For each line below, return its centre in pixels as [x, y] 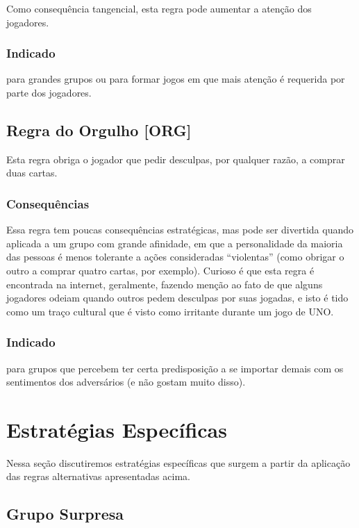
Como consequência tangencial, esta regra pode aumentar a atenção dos [159, 8]
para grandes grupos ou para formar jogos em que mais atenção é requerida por [176, 79]
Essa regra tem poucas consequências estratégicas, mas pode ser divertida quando [180, 230]
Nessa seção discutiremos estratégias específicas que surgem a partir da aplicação [178, 462]
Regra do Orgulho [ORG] [99, 130]
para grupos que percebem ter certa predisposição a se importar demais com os [175, 368]
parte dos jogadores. [49, 92]
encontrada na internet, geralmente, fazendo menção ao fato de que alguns [165, 284]
